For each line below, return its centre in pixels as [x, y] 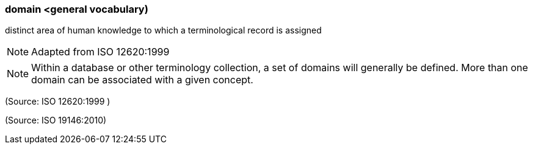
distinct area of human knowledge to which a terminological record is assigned [163, 30]
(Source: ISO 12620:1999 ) [58, 102]
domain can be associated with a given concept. [142, 80]
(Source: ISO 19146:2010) [56, 120]
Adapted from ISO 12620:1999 [100, 52]
